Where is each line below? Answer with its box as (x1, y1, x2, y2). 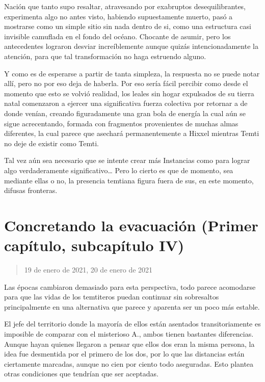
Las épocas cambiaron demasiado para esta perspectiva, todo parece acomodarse (4, 281, 256, 292)
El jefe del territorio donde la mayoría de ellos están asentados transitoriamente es (4, 318, 261, 329)
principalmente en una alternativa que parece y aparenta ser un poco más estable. (4, 301, 260, 312)
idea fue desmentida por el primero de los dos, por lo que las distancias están (4, 348, 245, 359)
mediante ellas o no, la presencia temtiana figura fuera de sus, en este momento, (4, 175, 254, 185)
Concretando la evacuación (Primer (4, 214, 258, 235)
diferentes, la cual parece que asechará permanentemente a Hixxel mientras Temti (4, 128, 259, 139)
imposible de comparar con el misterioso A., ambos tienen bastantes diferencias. (4, 328, 254, 339)
